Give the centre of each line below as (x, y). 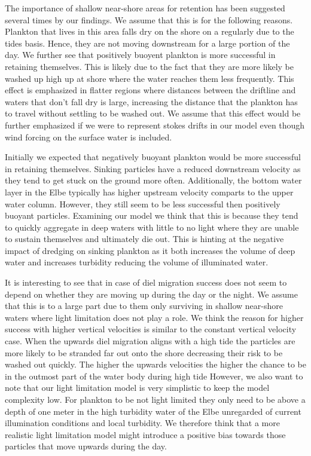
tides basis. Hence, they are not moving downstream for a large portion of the (147, 43)
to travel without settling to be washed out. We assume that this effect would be (153, 113)
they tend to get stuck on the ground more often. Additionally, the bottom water (153, 180)
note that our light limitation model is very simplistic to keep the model (137, 388)
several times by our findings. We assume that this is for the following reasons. (149, 19)
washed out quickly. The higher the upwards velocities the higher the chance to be (155, 364)
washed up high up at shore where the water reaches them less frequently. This (150, 78)
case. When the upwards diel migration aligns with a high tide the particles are (150, 341)
